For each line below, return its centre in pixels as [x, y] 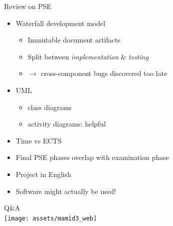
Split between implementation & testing [88, 56]
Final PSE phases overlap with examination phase [92, 157]
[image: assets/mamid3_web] [51, 218]
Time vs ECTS [39, 140]
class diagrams [50, 107]
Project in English [43, 174]
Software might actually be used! [66, 191]
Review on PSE [28, 6]
